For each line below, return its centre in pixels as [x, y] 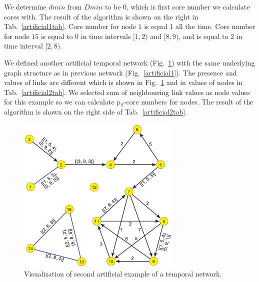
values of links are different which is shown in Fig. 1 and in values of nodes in [123, 82]
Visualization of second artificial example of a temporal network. [123, 274]
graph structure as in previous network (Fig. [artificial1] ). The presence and [120, 72]
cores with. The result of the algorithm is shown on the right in [101, 16]
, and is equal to [203, 36]
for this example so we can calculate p [62, 102]
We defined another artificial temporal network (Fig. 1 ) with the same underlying [129, 62]
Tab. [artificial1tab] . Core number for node [70, 26]
